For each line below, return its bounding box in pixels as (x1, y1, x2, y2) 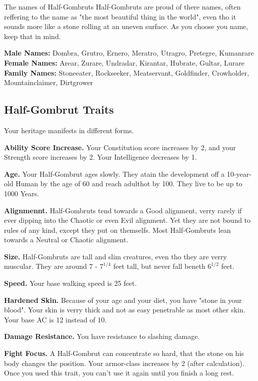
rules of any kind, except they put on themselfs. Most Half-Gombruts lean (4, 224, 231, 235)
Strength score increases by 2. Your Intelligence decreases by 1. (4, 152, 197, 162)
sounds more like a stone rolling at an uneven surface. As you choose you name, (4, 21, 248, 32)
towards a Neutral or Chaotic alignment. (4, 234, 128, 245)
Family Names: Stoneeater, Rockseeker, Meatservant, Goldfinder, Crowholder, (4, 67, 249, 78)
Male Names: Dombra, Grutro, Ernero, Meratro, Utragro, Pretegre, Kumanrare (4, 48, 254, 58)
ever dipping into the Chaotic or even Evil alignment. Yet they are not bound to (4, 215, 251, 225)
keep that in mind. (4, 31, 61, 41)
